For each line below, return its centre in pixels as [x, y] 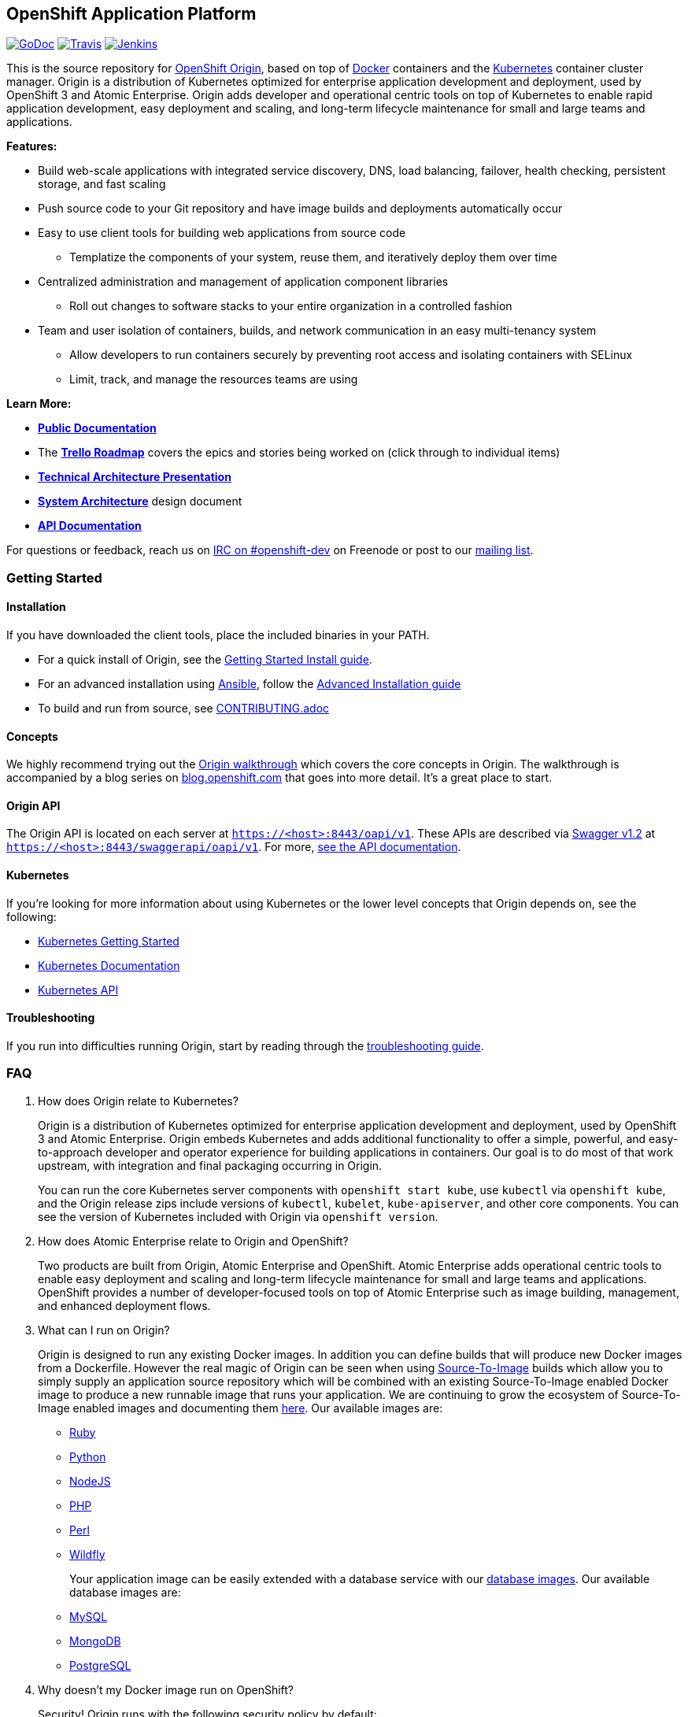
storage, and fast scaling [102, 184]
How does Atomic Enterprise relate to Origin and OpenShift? [193, 1241]
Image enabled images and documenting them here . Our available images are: [240, 1408]
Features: [32, 146]
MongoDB [95, 1641]
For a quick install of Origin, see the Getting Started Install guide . [205, 660]
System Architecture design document [140, 501]
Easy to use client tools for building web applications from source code [222, 233]
